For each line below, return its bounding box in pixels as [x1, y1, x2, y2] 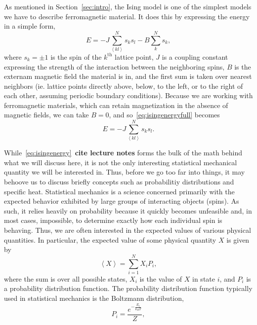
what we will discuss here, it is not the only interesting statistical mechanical [4, 157, 237, 167]
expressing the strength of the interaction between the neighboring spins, [4, 61, 225, 72]
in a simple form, [4, 21, 55, 31]
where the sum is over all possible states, [4, 273, 128, 284]
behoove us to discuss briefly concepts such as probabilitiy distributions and [4, 176, 234, 186]
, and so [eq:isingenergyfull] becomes [109, 109, 220, 120]
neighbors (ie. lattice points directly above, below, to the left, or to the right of [4, 80, 243, 91]
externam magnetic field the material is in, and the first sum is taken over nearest [4, 71, 252, 81]
